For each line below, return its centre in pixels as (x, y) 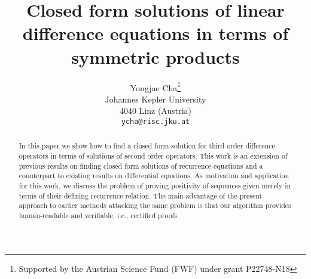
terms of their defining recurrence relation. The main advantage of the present (141, 195)
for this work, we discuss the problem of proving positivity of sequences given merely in (155, 186)
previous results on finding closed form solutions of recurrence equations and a (141, 165)
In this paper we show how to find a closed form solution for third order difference (147, 146)
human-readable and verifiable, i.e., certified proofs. (99, 215)
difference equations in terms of (155, 33)
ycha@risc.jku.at (155, 121)
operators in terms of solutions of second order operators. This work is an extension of (153, 156)
